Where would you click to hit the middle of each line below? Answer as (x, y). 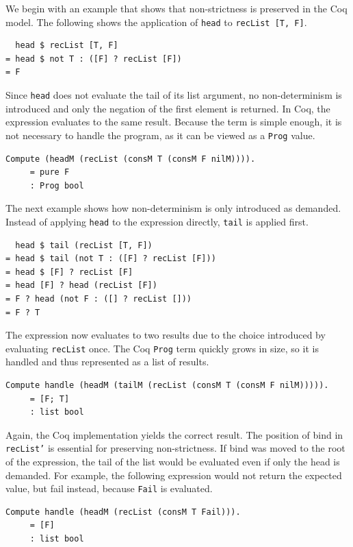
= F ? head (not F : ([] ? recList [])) (99, 299)
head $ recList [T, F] (67, 46)
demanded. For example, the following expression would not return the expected (174, 475)
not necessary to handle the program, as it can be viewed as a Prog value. (160, 135)
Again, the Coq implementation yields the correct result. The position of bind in (174, 434)
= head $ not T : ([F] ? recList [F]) (94, 59)
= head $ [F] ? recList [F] (69, 272)
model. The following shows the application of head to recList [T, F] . (156, 22)
